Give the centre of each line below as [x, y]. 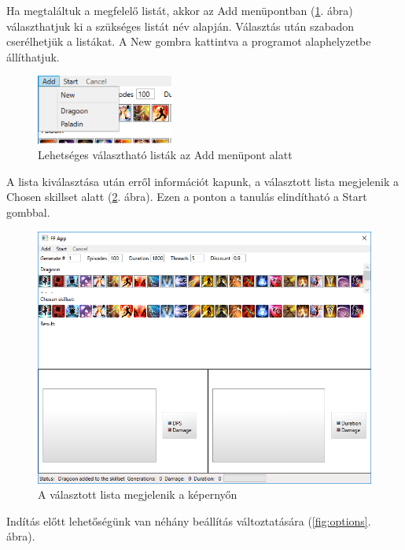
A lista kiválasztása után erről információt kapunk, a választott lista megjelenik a [203, 181]
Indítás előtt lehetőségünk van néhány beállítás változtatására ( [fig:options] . [189, 520]
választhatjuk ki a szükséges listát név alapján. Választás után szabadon [180, 26]
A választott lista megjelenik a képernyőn [138, 494]
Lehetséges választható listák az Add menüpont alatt [165, 155]
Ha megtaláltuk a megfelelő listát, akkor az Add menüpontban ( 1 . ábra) [180, 10]
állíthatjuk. [33, 56]
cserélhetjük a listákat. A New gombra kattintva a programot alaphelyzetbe [189, 41]
